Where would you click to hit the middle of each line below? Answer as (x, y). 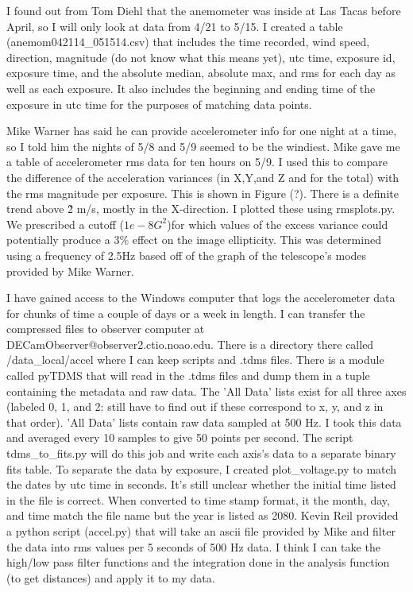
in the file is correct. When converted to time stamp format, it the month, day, (198, 499)
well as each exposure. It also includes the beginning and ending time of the (191, 88)
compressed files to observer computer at (106, 329)
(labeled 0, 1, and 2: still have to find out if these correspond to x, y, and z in (195, 406)
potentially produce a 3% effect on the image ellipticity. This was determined (194, 240)
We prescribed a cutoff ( (65, 224)
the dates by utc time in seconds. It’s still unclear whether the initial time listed (201, 484)
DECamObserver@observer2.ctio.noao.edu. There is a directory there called (190, 344)
